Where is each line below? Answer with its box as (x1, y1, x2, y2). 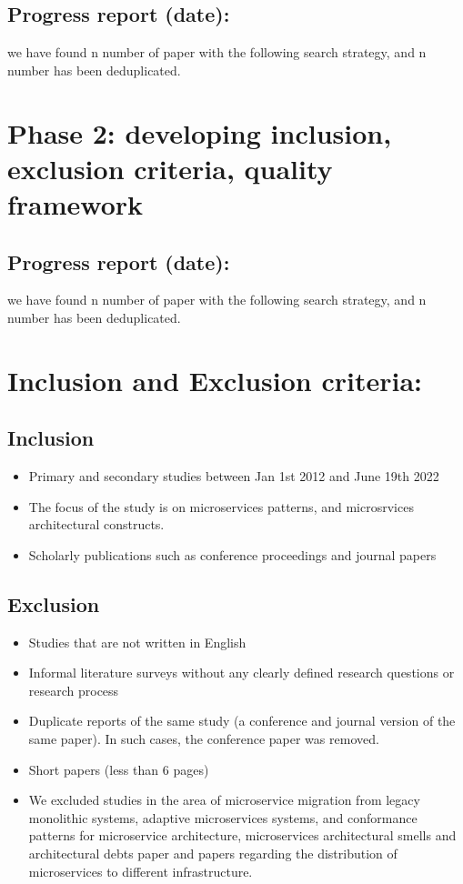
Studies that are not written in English (28, 632, 247, 651)
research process (28, 680, 119, 699)
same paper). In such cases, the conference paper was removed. (28, 729, 379, 748)
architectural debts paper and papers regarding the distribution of (28, 844, 398, 863)
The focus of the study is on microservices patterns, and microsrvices (28, 497, 414, 516)
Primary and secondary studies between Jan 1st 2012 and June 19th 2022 (28, 467, 439, 486)
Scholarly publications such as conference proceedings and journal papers (28, 545, 437, 564)
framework (7, 185, 144, 222)
